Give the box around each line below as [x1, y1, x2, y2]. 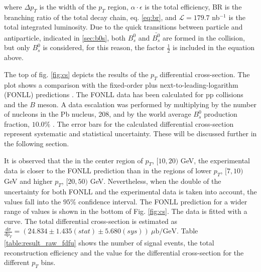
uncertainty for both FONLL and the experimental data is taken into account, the [4, 186, 257, 197]
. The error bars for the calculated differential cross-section [52, 118, 234, 129]
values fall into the [4, 196, 61, 206]
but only [4, 42, 30, 53]
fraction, [4, 118, 30, 129]
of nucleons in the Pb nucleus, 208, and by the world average [4, 109, 191, 119]
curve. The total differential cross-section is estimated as [4, 215, 178, 226]
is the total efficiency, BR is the [145, 2, 242, 12]
